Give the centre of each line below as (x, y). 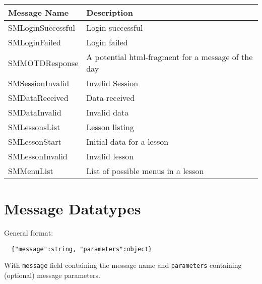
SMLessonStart (35, 141)
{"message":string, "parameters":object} (82, 249)
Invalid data (108, 112)
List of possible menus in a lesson (145, 171)
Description (110, 12)
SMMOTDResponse (43, 63)
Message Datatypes (73, 209)
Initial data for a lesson (127, 141)
